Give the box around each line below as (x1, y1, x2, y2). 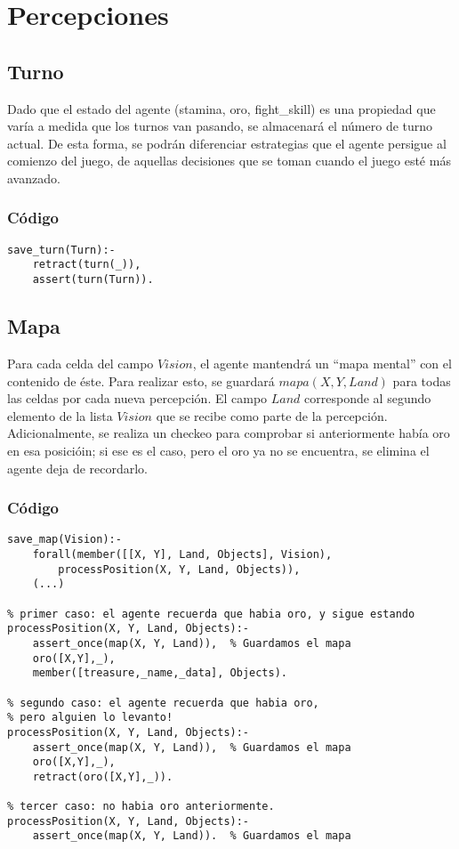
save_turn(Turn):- (7, 243, 116, 256)
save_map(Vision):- (7, 533, 122, 546)
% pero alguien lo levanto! (7, 711, 173, 724)
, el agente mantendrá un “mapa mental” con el (192, 353, 452, 372)
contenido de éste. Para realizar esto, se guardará (7, 371, 275, 390)
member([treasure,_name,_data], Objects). (32, 667, 287, 680)
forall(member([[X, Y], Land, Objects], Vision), (32, 547, 333, 561)
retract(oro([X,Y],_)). (32, 770, 173, 783)
